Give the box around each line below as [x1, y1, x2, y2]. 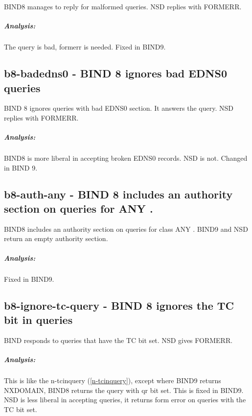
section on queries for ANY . [4, 201, 153, 216]
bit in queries [4, 312, 73, 327]
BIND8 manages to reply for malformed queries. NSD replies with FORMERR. [4, 1, 242, 11]
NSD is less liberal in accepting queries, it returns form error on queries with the [4, 394, 246, 405]
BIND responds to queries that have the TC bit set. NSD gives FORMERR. [4, 335, 233, 345]
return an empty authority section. [4, 233, 108, 244]
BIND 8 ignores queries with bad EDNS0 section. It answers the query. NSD [4, 103, 233, 113]
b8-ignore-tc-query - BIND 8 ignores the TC [4, 297, 234, 313]
